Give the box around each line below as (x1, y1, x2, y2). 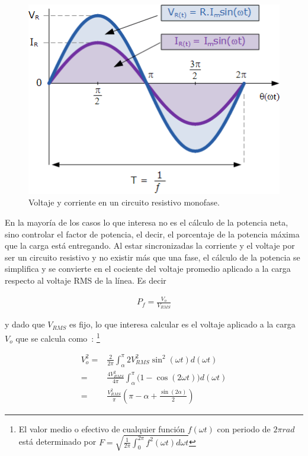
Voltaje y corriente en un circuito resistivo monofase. (28, 196, 220, 208)
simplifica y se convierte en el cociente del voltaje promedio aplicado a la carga (5, 262, 291, 275)
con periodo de (217, 422, 271, 435)
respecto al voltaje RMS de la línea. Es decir (5, 274, 166, 286)
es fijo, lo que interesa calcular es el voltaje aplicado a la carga (69, 318, 296, 330)
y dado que (5, 318, 45, 330)
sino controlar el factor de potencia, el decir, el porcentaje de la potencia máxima (5, 227, 300, 240)
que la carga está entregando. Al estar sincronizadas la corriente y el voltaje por (5, 239, 295, 252)
